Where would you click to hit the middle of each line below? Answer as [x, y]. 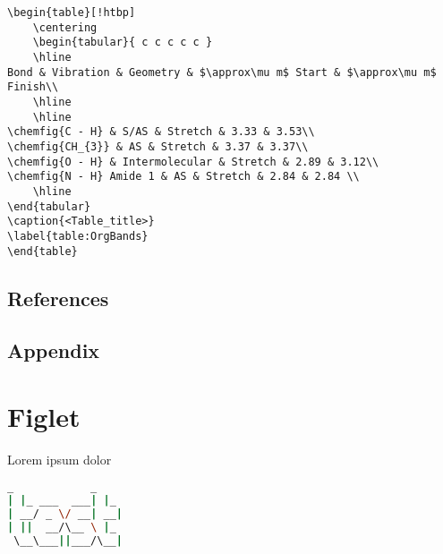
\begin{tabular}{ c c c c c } [123, 43]
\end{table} [43, 251]
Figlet [44, 416]
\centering [65, 27]
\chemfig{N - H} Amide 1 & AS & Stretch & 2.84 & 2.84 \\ [183, 177]
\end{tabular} [49, 206]
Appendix [54, 350]
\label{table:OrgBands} [78, 236]
